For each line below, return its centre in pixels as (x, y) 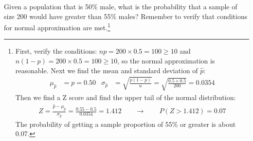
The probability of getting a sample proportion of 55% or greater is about (126, 124)
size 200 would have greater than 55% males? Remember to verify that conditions (126, 16)
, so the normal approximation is (166, 61)
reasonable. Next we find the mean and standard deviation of (107, 70)
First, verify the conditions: (56, 51)
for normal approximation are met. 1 (57, 27)
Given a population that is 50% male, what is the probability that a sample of (121, 6)
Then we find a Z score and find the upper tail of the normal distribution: (126, 97)
